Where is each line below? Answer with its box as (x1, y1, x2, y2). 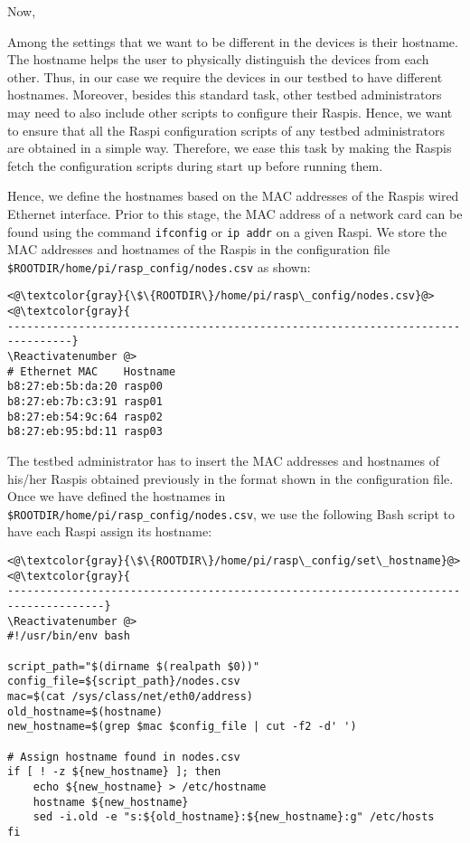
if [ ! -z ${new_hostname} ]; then (7, 765, 221, 779)
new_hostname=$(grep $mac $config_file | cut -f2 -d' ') (7, 720, 357, 734)
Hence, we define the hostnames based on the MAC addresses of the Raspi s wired (7, 186, 459, 205)
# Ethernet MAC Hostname (7, 365, 176, 378)
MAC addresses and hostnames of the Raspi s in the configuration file (7, 240, 390, 259)
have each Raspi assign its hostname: (7, 522, 212, 541)
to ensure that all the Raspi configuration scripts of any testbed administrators (7, 120, 445, 139)
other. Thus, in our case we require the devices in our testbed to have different (7, 67, 443, 86)
